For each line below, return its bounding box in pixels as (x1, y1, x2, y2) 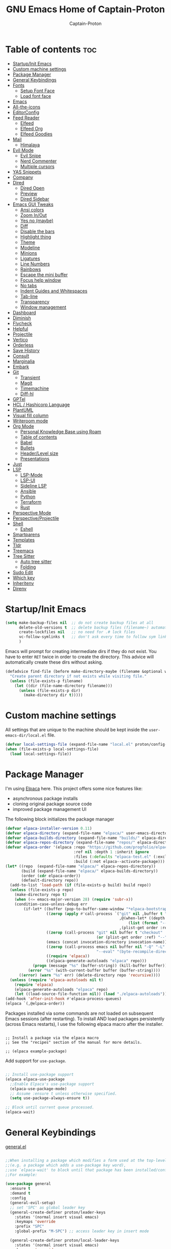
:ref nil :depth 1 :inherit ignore (73, 850, 149, 855)
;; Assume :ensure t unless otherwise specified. (10, 1091, 117, 1096)
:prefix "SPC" (14, 1224, 44, 1229)
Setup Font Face (20, 88, 55, 94)
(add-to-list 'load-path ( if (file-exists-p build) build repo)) (10, 883, 152, 888)
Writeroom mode (12, 418, 48, 424)
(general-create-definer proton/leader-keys (10, 1210, 106, 1215)
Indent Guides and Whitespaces (20, 288, 88, 294)
